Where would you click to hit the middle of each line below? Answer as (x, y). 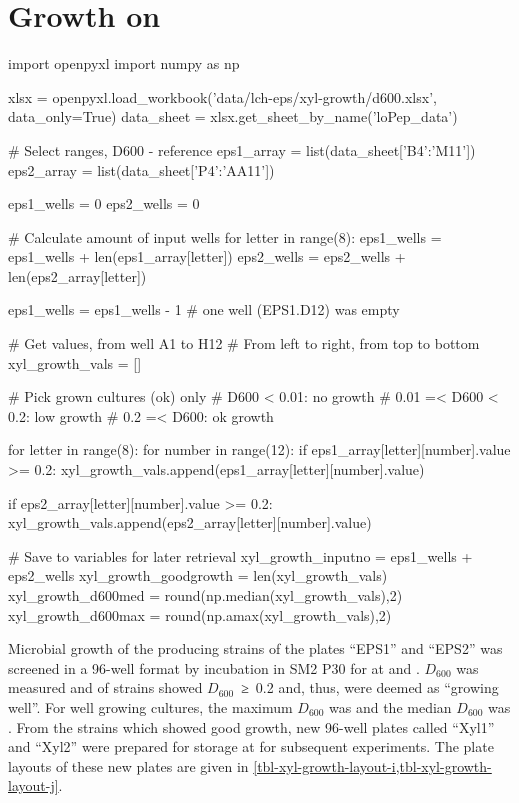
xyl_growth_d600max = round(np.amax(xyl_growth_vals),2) (200, 614)
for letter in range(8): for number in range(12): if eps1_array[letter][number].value (259, 449)
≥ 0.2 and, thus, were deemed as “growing (370, 687)
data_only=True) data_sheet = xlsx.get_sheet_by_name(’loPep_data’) (233, 116)
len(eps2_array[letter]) (77, 275)
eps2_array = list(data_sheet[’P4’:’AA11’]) (141, 169)
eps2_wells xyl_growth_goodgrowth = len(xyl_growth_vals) (198, 575)
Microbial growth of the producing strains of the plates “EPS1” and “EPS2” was (255, 648)
